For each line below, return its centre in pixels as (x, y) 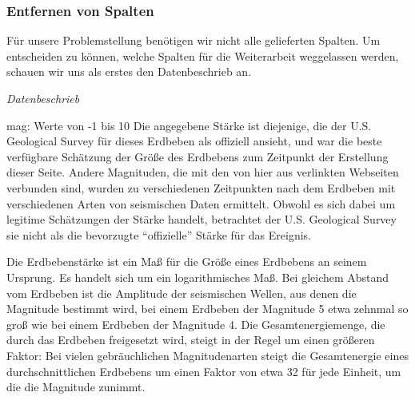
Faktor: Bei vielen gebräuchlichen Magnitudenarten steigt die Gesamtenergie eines (207, 355)
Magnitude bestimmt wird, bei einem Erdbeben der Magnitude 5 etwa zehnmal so (207, 309)
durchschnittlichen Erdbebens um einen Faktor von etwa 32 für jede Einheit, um (204, 371)
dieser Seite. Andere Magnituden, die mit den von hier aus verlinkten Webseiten (203, 172)
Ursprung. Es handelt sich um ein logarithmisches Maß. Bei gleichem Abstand (198, 277)
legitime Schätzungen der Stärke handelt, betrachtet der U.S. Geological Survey (202, 219)
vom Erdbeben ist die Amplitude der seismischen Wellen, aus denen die (182, 293)
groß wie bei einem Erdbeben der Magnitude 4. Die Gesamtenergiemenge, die (196, 324)
